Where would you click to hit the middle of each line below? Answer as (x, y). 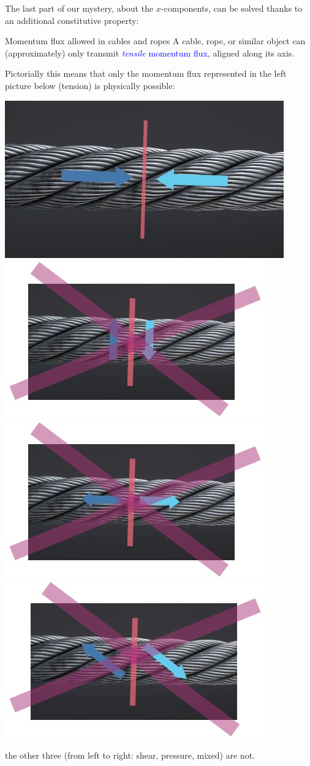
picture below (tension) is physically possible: (90, 85)
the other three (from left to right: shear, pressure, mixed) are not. (130, 755)
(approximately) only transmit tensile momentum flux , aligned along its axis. (150, 53)
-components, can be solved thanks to (232, 8)
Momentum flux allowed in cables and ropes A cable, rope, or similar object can (155, 41)
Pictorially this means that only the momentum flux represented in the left (146, 73)
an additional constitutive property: (72, 20)
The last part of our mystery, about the (79, 8)
